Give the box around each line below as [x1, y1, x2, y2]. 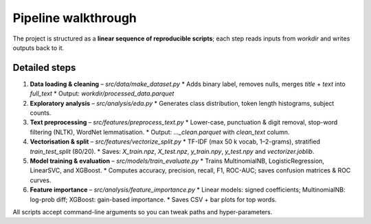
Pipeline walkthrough [12, 10, 137, 25]
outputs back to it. [12, 43, 65, 52]
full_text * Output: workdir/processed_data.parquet [30, 89, 175, 98]
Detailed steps [12, 62, 76, 74]
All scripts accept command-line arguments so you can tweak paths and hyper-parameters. [12, 208, 273, 216]
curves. [30, 176, 52, 184]
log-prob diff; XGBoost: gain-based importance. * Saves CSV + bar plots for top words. [30, 195, 277, 203]
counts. [30, 109, 52, 117]
